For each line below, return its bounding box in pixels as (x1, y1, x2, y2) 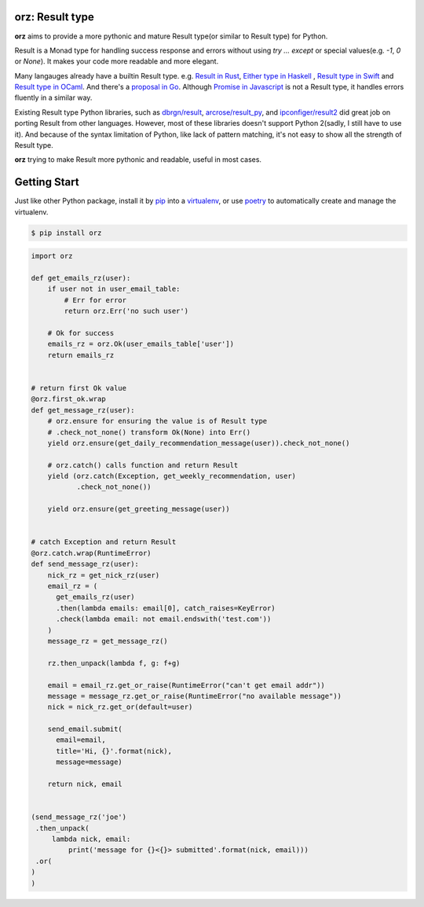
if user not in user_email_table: (47, 285, 181, 294)
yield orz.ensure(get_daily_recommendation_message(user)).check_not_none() (47, 439, 350, 447)
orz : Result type (14, 10, 94, 24)
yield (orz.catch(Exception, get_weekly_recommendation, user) (47, 472, 297, 481)
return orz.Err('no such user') (64, 307, 188, 316)
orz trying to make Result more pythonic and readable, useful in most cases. (14, 155, 262, 164)
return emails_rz (47, 351, 115, 359)
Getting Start (14, 175, 79, 189)
